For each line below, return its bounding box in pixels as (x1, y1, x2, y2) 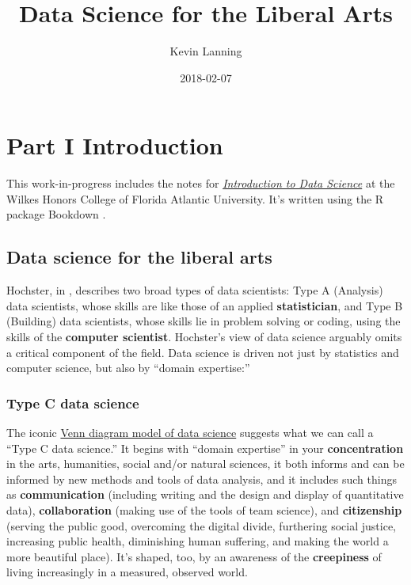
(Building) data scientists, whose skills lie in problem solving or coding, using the (6, 313, 401, 329)
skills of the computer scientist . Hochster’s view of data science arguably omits (6, 329, 402, 345)
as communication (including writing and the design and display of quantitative (6, 486, 404, 503)
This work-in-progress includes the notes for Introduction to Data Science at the (6, 175, 395, 192)
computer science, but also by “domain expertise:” (6, 359, 250, 376)
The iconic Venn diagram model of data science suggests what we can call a (6, 424, 374, 441)
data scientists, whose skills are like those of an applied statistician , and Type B (6, 297, 403, 313)
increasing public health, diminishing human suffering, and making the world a (6, 533, 389, 549)
